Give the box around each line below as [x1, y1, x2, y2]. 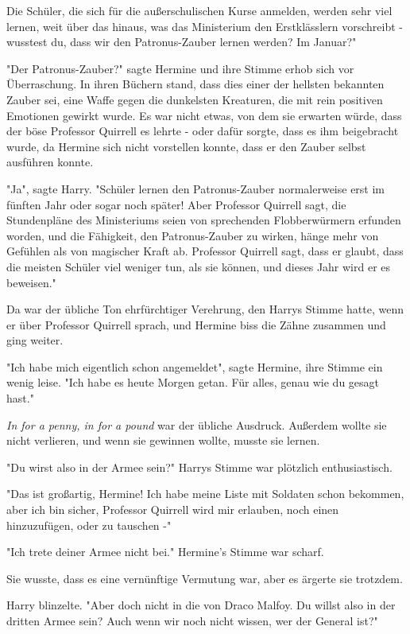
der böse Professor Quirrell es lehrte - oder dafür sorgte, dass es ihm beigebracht [6, 123, 399, 139]
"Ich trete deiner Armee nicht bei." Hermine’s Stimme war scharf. [6, 543, 324, 560]
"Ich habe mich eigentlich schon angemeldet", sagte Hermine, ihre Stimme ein [6, 358, 383, 375]
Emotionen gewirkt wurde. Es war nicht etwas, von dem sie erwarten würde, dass [6, 107, 402, 123]
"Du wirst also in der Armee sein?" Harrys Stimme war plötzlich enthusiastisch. [6, 458, 393, 475]
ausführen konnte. [6, 154, 94, 170]
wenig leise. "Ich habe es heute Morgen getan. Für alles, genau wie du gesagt [6, 374, 380, 391]
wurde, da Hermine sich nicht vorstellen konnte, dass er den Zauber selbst [6, 138, 366, 154]
